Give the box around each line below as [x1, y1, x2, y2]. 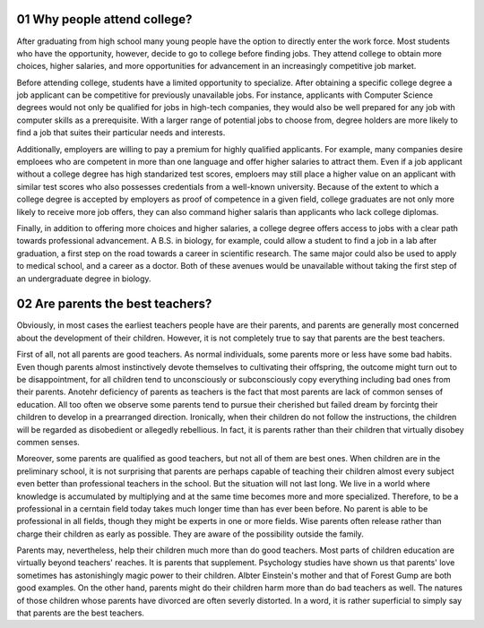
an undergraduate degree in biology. [16, 273, 151, 284]
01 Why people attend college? [16, 12, 193, 27]
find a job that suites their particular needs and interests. [16, 127, 226, 138]
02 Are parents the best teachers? [16, 297, 212, 312]
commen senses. [16, 436, 81, 447]
